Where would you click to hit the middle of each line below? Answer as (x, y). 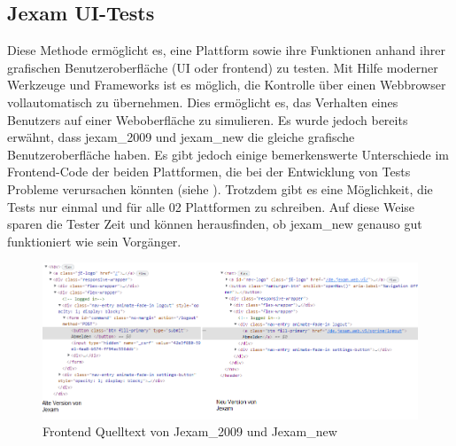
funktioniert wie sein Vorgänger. (94, 241)
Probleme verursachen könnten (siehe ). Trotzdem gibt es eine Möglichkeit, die (220, 188)
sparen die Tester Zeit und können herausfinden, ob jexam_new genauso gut (215, 224)
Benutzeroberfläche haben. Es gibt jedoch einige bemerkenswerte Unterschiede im (228, 154)
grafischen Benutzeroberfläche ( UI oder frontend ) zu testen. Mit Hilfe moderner (223, 67)
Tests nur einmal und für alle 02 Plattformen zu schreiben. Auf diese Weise (211, 206)
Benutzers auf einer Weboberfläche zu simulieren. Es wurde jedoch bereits (208, 119)
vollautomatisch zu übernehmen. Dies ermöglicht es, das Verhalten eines (203, 102)
